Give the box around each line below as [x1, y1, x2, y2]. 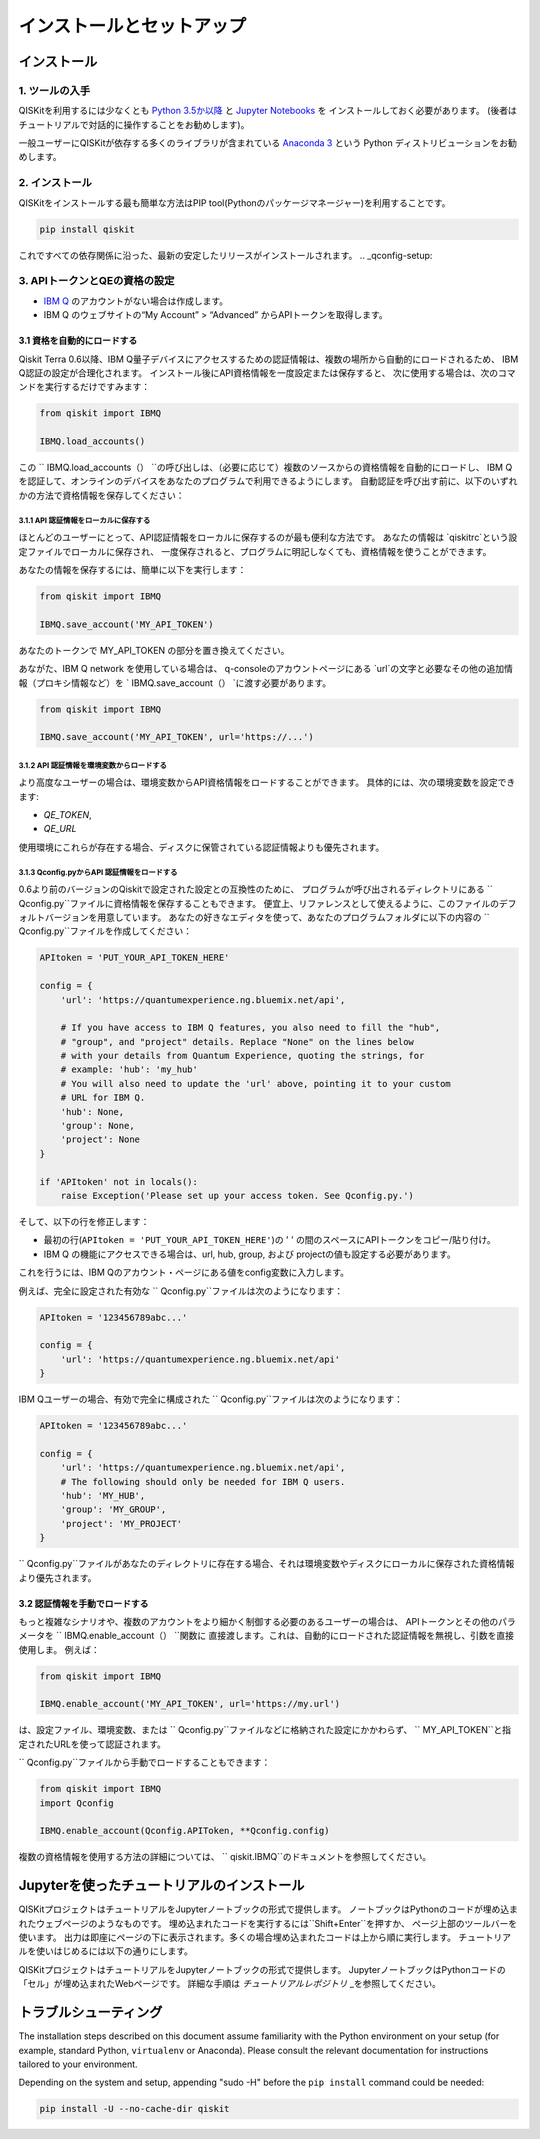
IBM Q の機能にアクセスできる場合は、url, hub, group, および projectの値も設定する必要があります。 [43, 1248, 456, 1260]
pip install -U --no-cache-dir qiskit [39, 2103, 230, 2115]
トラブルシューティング [18, 2004, 163, 2021]
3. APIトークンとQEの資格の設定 [18, 274, 175, 288]
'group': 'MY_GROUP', [60, 1504, 167, 1515]
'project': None [60, 1134, 140, 1145]
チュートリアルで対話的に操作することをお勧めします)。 [18, 118, 250, 130]
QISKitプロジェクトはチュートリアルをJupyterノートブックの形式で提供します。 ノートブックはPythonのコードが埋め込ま [18, 1903, 519, 1915]
